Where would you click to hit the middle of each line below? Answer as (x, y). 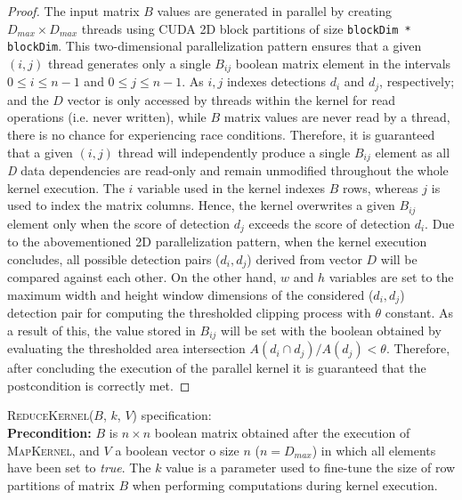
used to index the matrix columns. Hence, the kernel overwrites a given (201, 205)
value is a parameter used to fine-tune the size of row (311, 468)
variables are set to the (391, 277)
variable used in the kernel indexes (231, 187)
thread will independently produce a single (234, 152)
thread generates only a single (129, 63)
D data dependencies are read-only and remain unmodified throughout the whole (228, 170)
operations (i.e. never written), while (107, 117)
